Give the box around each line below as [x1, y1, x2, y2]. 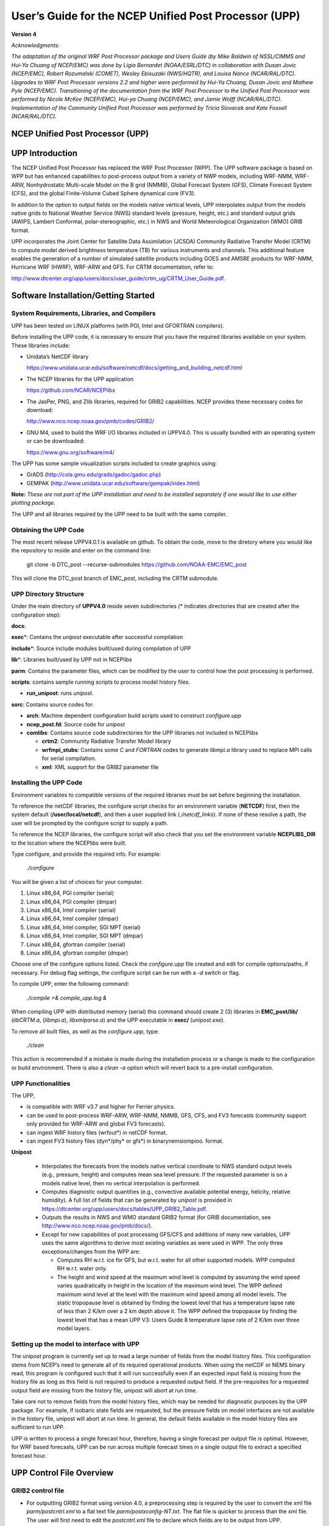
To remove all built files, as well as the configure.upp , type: [11, 1027, 160, 1035]
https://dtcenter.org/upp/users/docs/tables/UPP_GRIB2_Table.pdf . [41, 1205, 207, 1212]
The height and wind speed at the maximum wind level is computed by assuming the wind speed [57, 1273, 300, 1281]
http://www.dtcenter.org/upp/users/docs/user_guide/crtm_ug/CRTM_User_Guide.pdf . [11, 275, 225, 282]
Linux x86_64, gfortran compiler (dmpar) [26, 949, 129, 956]
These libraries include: [11, 342, 70, 349]
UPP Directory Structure [11, 590, 85, 598]
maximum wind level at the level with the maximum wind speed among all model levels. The [57, 1290, 287, 1298]
